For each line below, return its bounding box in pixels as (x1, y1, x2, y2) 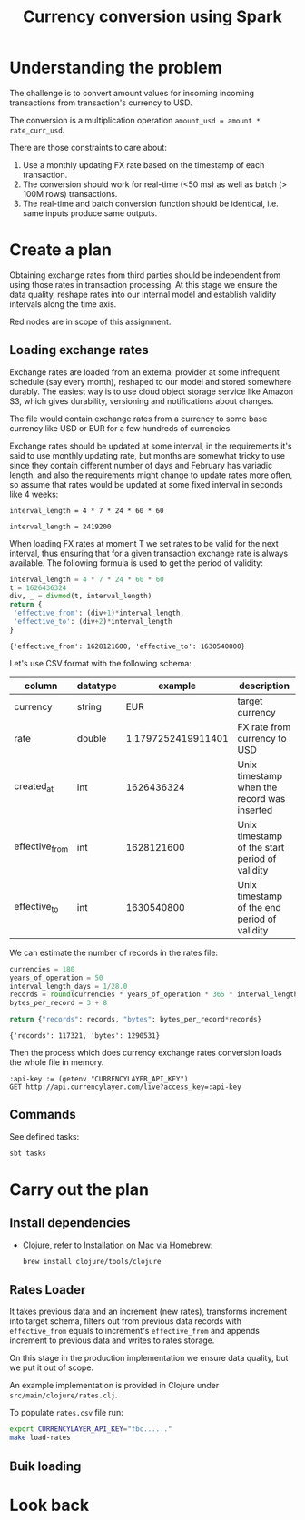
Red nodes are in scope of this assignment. (9, 316, 172, 327)
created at (14, 780, 54, 795)
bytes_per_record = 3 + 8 (9, 999, 107, 1008)
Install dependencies (9, 1215, 131, 1231)
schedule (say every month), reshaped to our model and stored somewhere (9, 376, 292, 387)
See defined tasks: (9, 1130, 80, 1141)
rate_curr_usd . (9, 124, 65, 135)
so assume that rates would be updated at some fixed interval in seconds (9, 479, 283, 489)
